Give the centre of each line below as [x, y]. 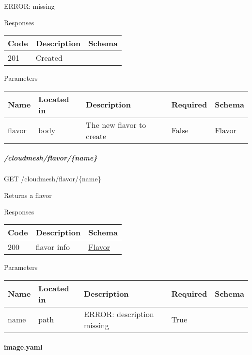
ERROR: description [119, 314]
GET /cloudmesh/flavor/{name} [53, 179]
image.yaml [23, 347]
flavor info [53, 247]
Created [49, 58]
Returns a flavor [28, 195]
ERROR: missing [29, 6]
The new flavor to [116, 124]
